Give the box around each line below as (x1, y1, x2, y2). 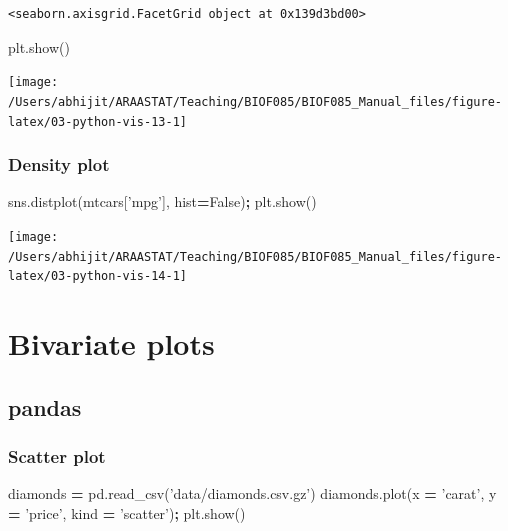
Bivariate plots (8, 323, 215, 364)
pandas (8, 391, 82, 422)
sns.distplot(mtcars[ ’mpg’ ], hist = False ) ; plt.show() (8, 191, 317, 212)
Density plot (8, 152, 110, 177)
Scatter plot (8, 444, 106, 469)
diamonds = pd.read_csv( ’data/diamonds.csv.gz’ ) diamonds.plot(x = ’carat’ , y (8, 483, 497, 504)
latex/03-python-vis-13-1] (8, 114, 187, 129)
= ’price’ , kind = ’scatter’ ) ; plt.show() (8, 502, 246, 523)
